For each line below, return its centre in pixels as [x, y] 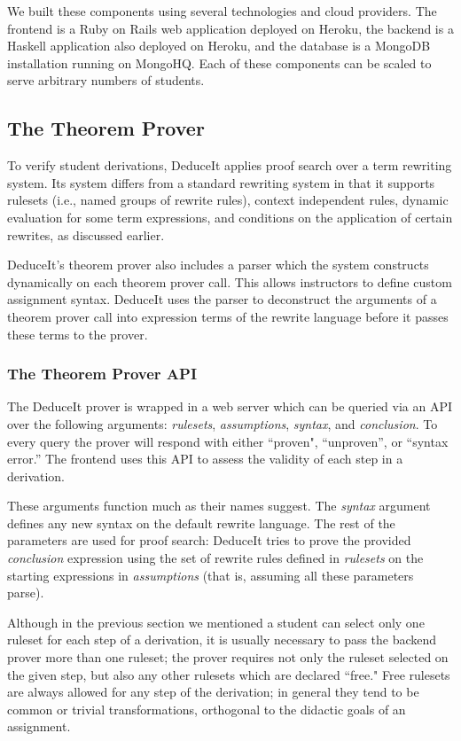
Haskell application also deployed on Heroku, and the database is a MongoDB [219, 46]
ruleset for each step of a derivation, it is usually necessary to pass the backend [222, 640]
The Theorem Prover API [102, 374]
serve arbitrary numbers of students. [106, 80]
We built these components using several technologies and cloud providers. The [222, 11]
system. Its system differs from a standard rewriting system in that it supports [221, 182]
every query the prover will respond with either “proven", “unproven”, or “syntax [228, 441]
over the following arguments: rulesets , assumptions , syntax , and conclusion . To [223, 423]
